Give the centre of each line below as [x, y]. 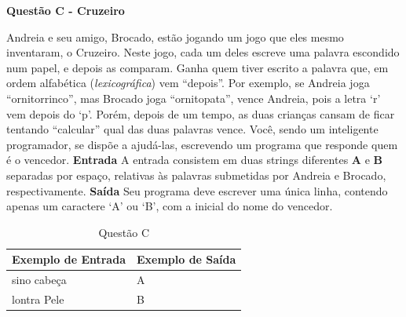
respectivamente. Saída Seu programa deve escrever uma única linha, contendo [197, 190]
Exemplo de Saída [186, 259]
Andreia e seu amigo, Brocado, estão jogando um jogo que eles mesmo [175, 36]
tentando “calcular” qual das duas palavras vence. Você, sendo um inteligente [192, 129]
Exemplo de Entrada [69, 259]
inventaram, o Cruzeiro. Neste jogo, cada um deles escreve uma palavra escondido [203, 52]
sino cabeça [39, 280]
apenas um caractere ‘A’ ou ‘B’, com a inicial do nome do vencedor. [170, 206]
